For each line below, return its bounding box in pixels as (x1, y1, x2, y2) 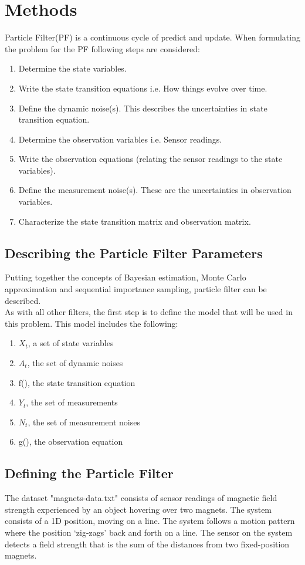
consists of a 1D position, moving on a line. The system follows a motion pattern (5, 515, 295, 527)
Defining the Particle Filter (5, 464, 174, 482)
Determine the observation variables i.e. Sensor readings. (18, 133, 222, 145)
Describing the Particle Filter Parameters (5, 243, 263, 262)
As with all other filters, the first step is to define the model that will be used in (5, 306, 293, 318)
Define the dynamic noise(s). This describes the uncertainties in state (18, 102, 267, 114)
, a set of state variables (28, 337, 114, 349)
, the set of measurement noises (28, 415, 141, 428)
